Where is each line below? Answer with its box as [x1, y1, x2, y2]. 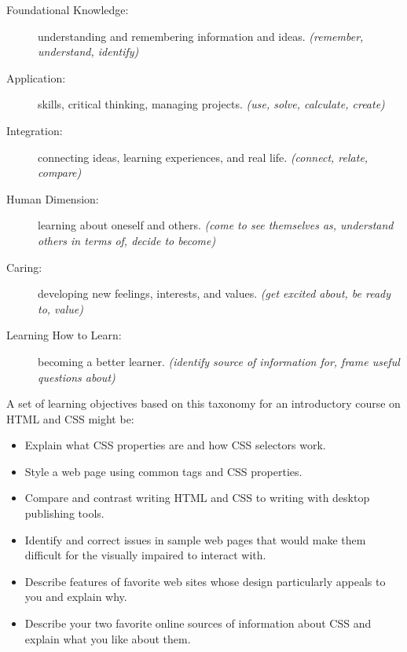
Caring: [6, 258, 42, 275]
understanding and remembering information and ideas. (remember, [38, 27, 364, 44]
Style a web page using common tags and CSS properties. [24, 463, 302, 479]
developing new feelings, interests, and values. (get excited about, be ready [38, 285, 391, 302]
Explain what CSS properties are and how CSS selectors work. [24, 437, 326, 453]
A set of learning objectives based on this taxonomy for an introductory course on [6, 395, 401, 412]
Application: [6, 69, 66, 86]
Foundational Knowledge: [6, 2, 129, 17]
